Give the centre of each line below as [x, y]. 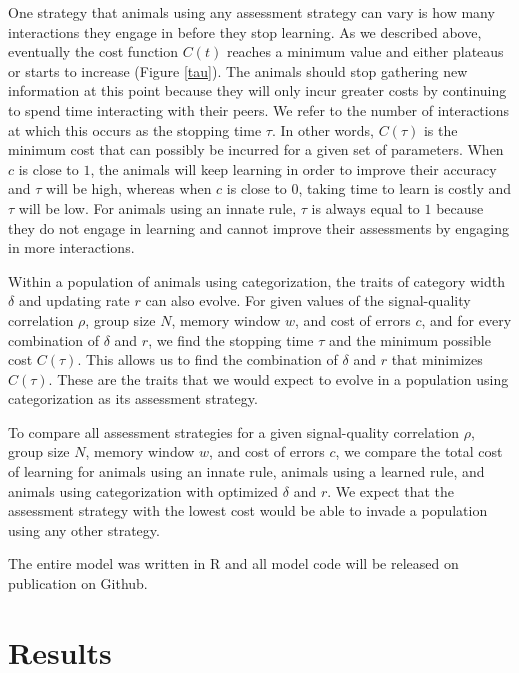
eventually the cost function [93, 51]
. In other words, [322, 129]
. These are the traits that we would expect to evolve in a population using [278, 378]
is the [440, 129]
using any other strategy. [84, 529]
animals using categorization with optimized [143, 490]
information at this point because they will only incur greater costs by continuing [257, 90]
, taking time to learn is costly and [405, 188]
